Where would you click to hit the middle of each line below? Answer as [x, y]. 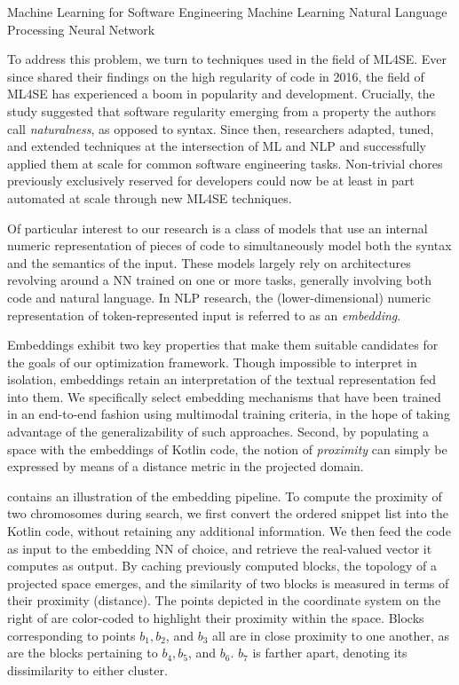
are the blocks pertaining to [83, 653]
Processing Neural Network [81, 29]
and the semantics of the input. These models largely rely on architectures [209, 262]
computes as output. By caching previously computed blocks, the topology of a [222, 566]
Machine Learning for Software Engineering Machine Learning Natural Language [227, 12]
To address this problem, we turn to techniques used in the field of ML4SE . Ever [227, 59]
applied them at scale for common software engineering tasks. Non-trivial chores [225, 163]
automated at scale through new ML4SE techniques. [150, 197]
